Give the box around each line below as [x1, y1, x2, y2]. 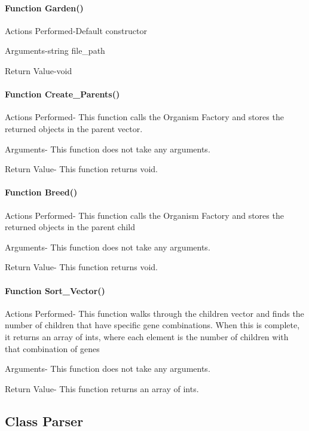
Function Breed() [5, 186, 78, 198]
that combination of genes [5, 342, 100, 354]
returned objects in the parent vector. [5, 122, 143, 135]
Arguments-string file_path [5, 44, 105, 57]
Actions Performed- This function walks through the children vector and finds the [5, 307, 304, 319]
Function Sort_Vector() [5, 284, 105, 296]
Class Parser [5, 411, 84, 430]
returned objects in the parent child [5, 221, 135, 233]
